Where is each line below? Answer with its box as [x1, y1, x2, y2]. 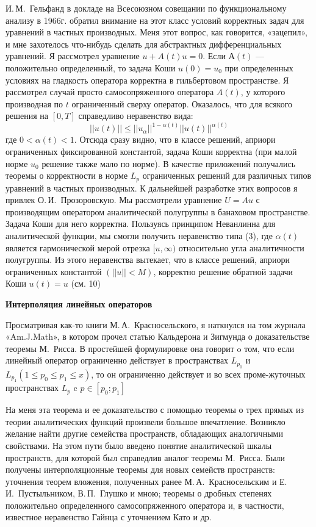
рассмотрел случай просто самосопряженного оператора [5, 85, 214, 98]
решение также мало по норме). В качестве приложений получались [41, 157, 296, 170]
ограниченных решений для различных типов [142, 169, 312, 182]
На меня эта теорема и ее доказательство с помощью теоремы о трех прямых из [5, 403, 304, 416]
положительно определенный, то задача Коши [5, 61, 176, 74]
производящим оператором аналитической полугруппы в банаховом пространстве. [5, 205, 311, 218]
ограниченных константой [5, 265, 102, 278]
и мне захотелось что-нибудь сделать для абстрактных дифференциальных [5, 37, 282, 50]
